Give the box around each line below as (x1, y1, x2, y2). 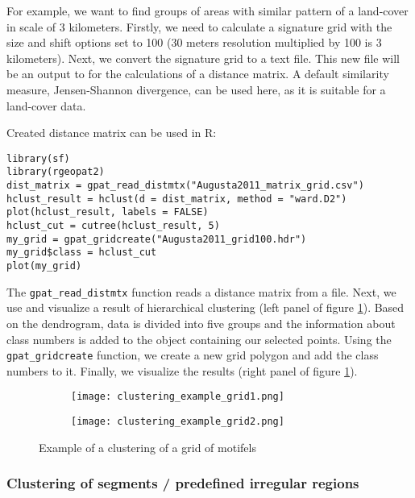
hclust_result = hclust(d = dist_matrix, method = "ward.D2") (6, 193, 347, 205)
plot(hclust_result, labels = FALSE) (6, 206, 209, 218)
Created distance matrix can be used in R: (6, 124, 217, 141)
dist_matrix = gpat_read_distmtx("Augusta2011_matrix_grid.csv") (6, 180, 364, 192)
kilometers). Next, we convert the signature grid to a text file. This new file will (6, 49, 400, 66)
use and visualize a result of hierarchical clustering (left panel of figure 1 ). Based (6, 299, 405, 316)
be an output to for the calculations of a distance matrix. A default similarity (6, 65, 389, 82)
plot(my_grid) (6, 260, 82, 272)
